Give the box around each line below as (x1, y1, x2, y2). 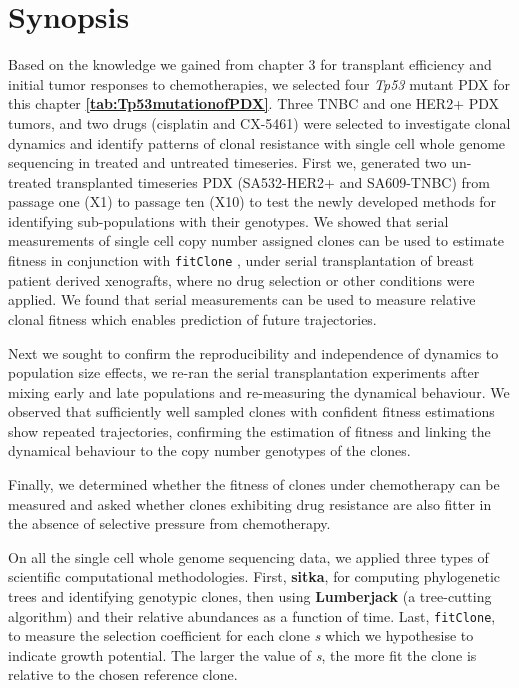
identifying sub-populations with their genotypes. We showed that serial (8, 210, 449, 231)
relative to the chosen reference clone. (8, 664, 238, 685)
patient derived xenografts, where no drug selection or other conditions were (8, 269, 475, 290)
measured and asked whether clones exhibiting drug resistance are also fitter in (8, 493, 492, 514)
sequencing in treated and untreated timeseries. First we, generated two (8, 152, 447, 173)
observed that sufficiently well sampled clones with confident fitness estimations (8, 401, 495, 422)
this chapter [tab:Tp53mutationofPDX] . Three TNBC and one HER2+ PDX (8, 93, 500, 114)
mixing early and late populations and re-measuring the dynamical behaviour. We (8, 381, 510, 402)
